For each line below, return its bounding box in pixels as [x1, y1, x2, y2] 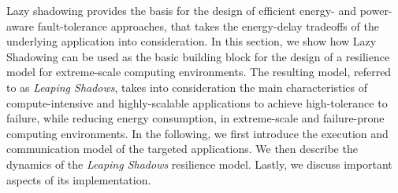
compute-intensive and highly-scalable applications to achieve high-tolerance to [6, 94, 388, 111]
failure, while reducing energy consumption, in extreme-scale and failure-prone [6, 110, 385, 126]
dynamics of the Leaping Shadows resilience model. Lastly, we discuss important [6, 155, 392, 172]
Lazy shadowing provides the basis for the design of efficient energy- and [6, 2, 357, 18]
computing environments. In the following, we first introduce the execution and [6, 125, 389, 141]
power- [359, 2, 392, 18]
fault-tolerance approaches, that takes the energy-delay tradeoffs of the [37, 17, 379, 34]
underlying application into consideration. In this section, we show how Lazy [6, 33, 377, 49]
